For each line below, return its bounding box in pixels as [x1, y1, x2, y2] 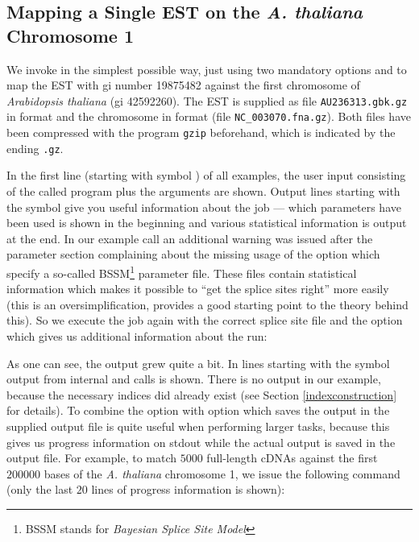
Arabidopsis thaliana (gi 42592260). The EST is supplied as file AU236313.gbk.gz [6, 92, 408, 109]
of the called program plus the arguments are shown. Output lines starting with [6, 183, 400, 199]
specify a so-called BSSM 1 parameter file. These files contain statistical [6, 262, 357, 281]
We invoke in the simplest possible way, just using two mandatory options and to [6, 60, 407, 77]
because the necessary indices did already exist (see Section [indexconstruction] [6, 386, 397, 403]
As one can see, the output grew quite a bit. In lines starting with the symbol [6, 354, 390, 371]
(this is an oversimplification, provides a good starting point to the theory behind [6, 296, 409, 312]
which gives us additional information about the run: [6, 328, 268, 344]
